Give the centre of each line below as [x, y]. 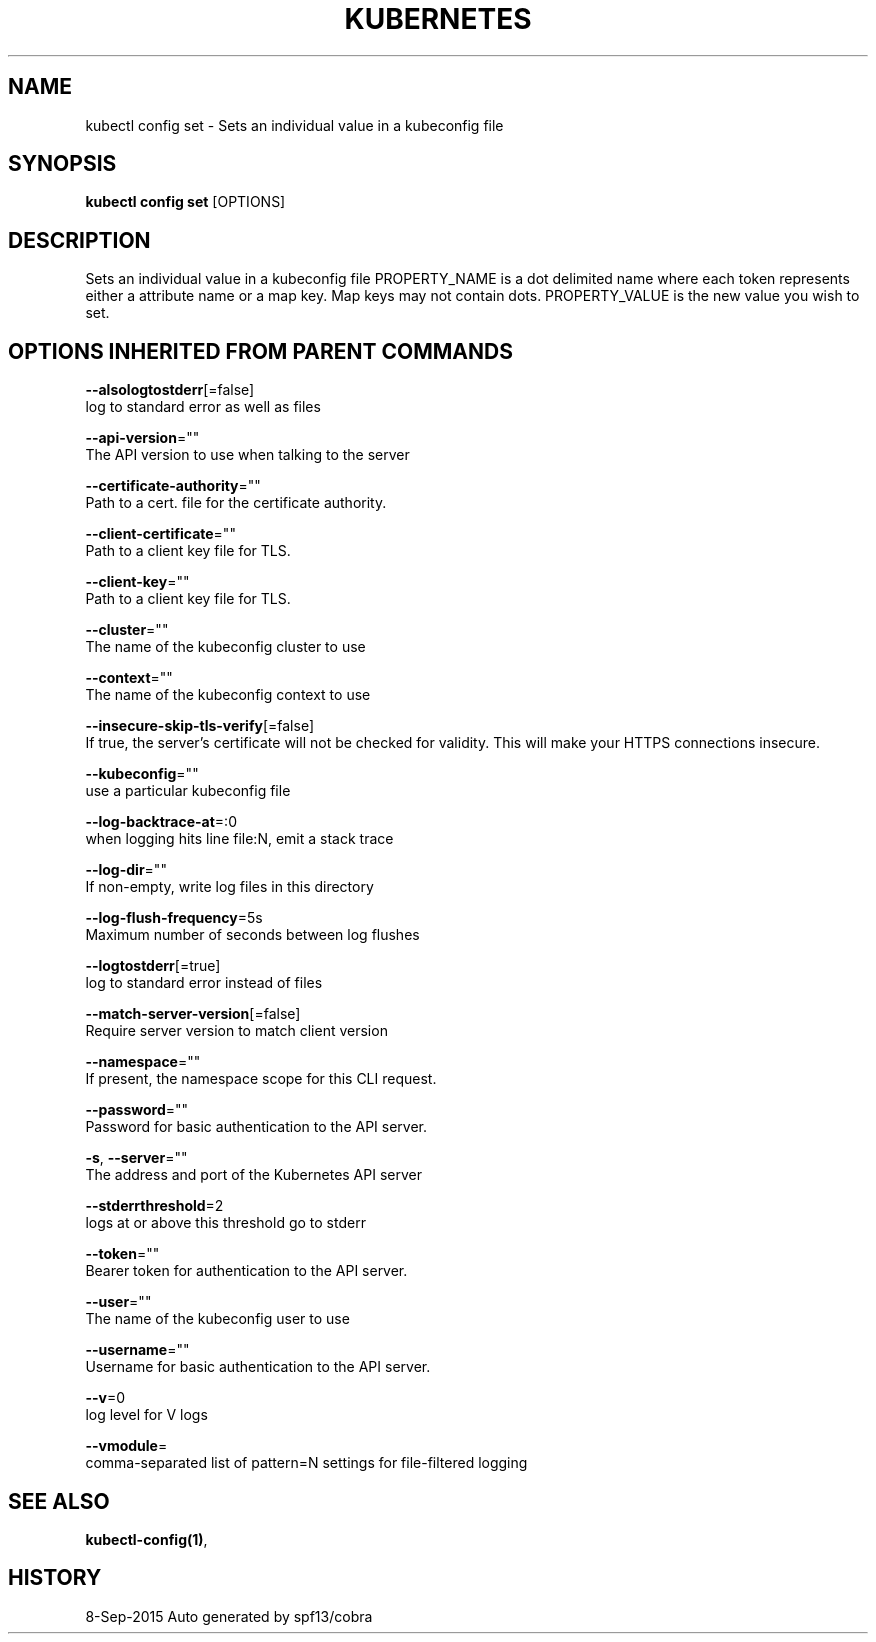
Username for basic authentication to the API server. [258, 1367]
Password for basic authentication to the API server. [256, 1127]
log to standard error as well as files [203, 407]
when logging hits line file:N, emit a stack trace [239, 839]
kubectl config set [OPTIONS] [185, 202]
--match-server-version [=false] [193, 1014]
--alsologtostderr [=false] [170, 390]
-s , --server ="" [136, 1158]
